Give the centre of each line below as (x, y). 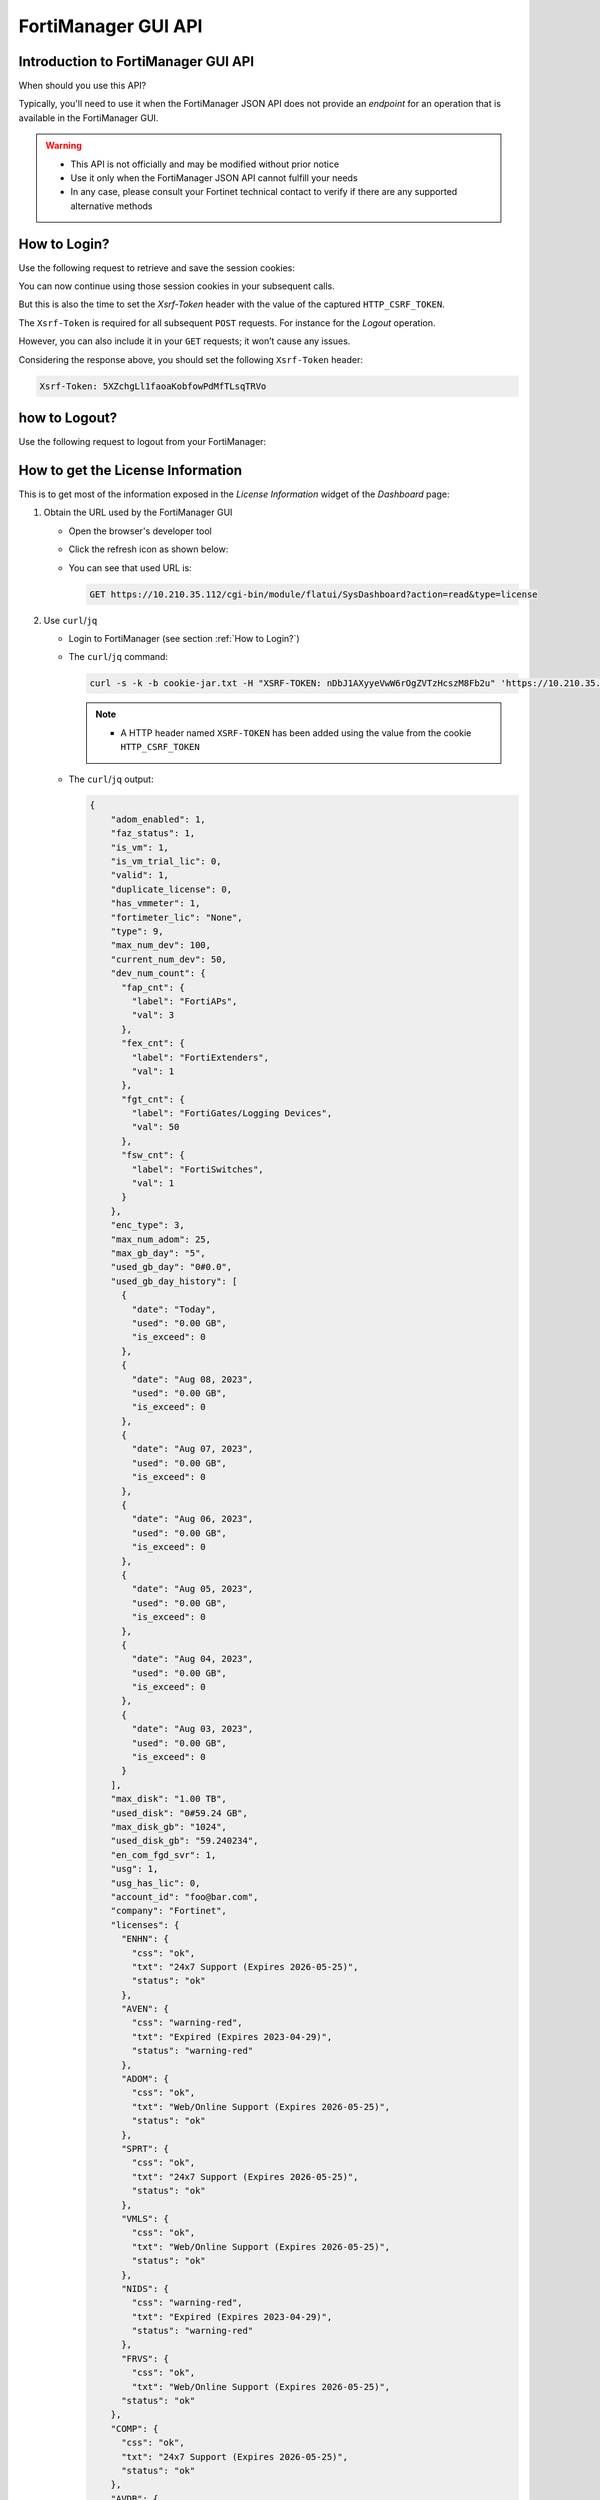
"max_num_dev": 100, (161, 945)
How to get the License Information (130, 470)
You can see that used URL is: (130, 567)
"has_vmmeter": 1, (155, 903)
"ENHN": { (145, 1939)
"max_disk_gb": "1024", (168, 1826)
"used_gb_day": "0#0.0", (171, 1267)
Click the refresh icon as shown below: (148, 549)
